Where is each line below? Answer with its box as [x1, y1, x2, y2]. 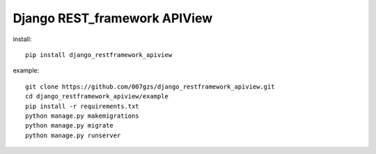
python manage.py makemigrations [25, 111, 139, 120]
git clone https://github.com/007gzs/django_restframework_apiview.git [25, 82, 275, 91]
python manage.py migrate [25, 122, 114, 130]
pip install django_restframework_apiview [25, 51, 173, 59]
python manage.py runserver [25, 131, 121, 139]
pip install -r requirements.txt [25, 102, 139, 110]
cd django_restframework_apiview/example [25, 93, 169, 100]
